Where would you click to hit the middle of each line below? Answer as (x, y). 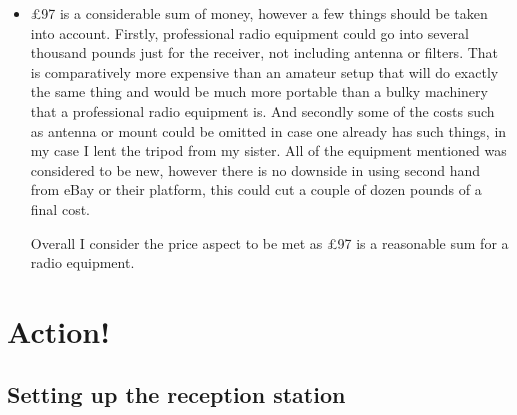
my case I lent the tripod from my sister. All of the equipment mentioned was (268, 150)
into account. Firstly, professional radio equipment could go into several (249, 32)
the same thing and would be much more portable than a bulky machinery (259, 91)
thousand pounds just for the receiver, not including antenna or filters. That (264, 52)
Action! (58, 330)
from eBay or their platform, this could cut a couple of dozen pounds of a (256, 189)
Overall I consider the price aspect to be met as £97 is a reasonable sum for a (269, 242)
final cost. (60, 208)
